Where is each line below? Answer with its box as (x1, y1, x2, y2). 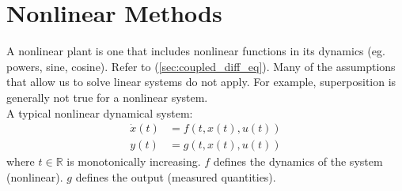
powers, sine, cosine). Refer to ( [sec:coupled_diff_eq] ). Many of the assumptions (6, 58, 396, 74)
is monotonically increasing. (66, 153, 201, 170)
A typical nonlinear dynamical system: (6, 104, 193, 121)
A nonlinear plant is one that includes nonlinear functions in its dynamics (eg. (6, 43, 385, 59)
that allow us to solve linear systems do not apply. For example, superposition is (6, 73, 396, 90)
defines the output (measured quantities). (75, 168, 276, 185)
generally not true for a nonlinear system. (6, 88, 208, 105)
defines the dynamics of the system (213, 153, 383, 170)
